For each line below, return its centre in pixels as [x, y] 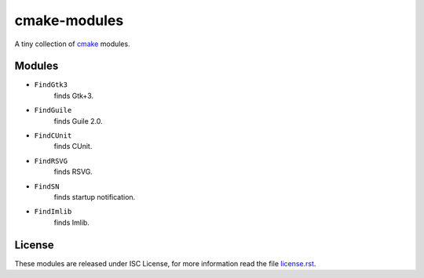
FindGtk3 [51, 85]
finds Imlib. [72, 222]
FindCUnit [53, 136]
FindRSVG [51, 161]
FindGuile [53, 110]
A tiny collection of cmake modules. [72, 44]
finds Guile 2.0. [79, 121]
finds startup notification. [95, 197]
